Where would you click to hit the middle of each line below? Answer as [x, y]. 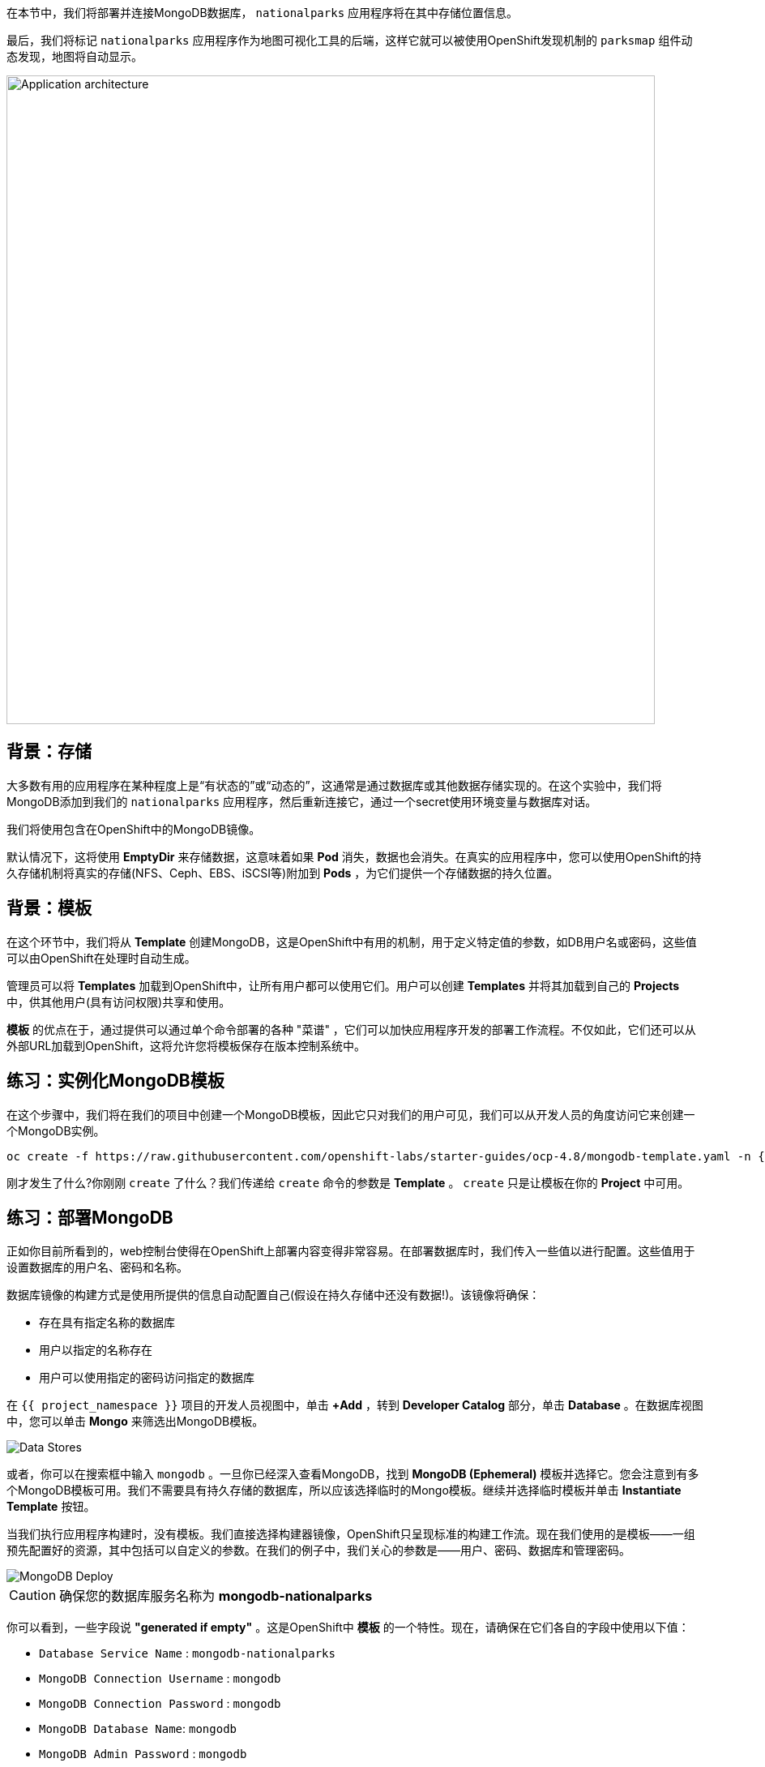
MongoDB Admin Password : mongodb [143, 1754]
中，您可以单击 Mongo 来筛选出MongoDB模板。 [135, 1422]
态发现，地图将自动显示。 [75, 56]
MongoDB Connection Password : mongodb [160, 1704]
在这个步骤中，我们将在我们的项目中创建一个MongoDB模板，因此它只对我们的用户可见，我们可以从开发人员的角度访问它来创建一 [351, 1114]
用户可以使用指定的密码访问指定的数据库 [147, 1378]
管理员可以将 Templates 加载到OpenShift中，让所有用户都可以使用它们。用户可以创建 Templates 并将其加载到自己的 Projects [343, 985]
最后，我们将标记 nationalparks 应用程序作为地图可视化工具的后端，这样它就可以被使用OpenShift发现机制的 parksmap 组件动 [350, 40]
